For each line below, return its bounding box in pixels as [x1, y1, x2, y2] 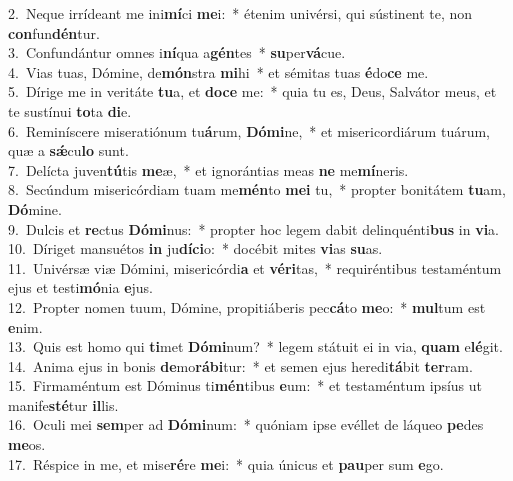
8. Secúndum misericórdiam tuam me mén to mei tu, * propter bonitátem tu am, [8, 179, 506, 200]
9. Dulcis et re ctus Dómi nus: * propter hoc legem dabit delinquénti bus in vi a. [8, 218, 500, 239]
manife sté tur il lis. [8, 394, 119, 415]
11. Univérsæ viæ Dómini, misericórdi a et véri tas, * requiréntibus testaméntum [8, 257, 502, 278]
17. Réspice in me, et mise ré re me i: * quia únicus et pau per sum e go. [8, 453, 444, 474]
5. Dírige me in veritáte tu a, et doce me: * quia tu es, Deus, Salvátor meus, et [8, 81, 497, 102]
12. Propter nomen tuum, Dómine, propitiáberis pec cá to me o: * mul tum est [8, 296, 486, 317]
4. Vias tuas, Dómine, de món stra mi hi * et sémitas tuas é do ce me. [8, 61, 429, 82]
